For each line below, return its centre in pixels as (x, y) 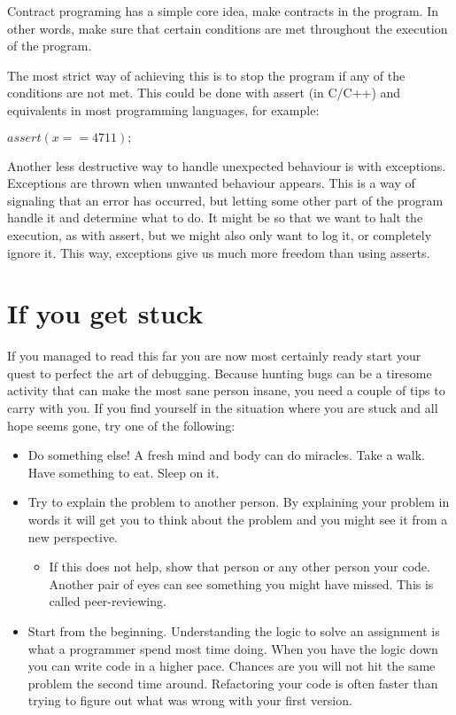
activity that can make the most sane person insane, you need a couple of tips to (226, 390)
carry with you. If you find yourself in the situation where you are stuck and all (223, 408)
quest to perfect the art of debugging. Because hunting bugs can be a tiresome (220, 373)
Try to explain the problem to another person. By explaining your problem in (239, 502)
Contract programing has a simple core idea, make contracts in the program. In (223, 11)
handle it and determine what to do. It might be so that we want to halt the (215, 218)
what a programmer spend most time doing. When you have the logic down (233, 648)
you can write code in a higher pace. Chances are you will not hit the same (232, 666)
